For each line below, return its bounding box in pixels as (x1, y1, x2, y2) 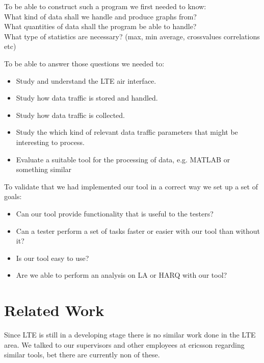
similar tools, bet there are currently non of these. (4, 349, 160, 360)
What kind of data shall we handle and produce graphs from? (4, 11, 197, 21)
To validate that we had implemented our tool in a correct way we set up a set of (4, 181, 258, 191)
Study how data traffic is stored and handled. (16, 92, 158, 103)
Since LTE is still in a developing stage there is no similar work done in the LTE (4, 329, 256, 340)
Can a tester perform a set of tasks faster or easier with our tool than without (16, 225, 260, 236)
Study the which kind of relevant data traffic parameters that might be (16, 127, 238, 137)
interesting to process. (16, 136, 85, 147)
